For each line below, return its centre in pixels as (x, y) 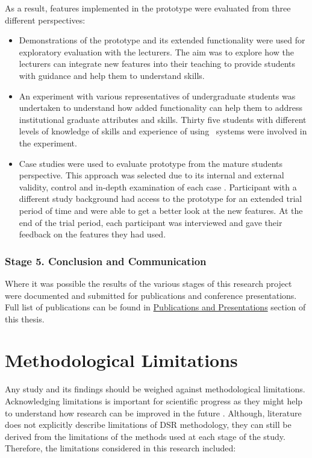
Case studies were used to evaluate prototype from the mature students (151, 163)
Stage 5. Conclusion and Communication (106, 261)
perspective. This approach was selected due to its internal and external (151, 175)
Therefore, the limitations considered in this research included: (120, 448)
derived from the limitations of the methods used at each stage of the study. (145, 436)
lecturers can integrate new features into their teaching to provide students (157, 64)
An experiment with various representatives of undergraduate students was (157, 96)
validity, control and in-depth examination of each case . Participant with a (158, 187)
